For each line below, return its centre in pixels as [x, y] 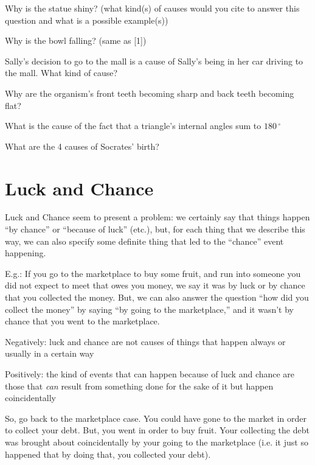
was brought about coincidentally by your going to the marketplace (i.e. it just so [157, 442]
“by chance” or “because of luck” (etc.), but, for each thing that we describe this [155, 229]
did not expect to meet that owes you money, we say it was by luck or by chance [155, 285]
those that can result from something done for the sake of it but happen [139, 386]
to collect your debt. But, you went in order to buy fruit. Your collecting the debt [157, 430]
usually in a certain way [50, 353]
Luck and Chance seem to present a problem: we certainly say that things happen [157, 217]
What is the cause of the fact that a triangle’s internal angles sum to [133, 126]
